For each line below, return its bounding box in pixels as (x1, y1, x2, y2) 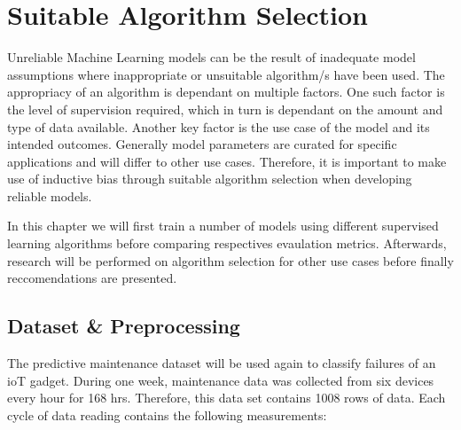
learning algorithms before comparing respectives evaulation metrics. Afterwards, (7, 234, 447, 253)
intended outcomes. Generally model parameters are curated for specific (7, 135, 397, 153)
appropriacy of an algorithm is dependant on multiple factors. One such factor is (7, 82, 445, 101)
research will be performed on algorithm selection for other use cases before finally (7, 251, 454, 270)
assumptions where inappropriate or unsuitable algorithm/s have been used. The (7, 65, 445, 83)
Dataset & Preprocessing (7, 312, 240, 340)
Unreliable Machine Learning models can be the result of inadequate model (7, 48, 416, 66)
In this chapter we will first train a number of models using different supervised (7, 216, 439, 235)
